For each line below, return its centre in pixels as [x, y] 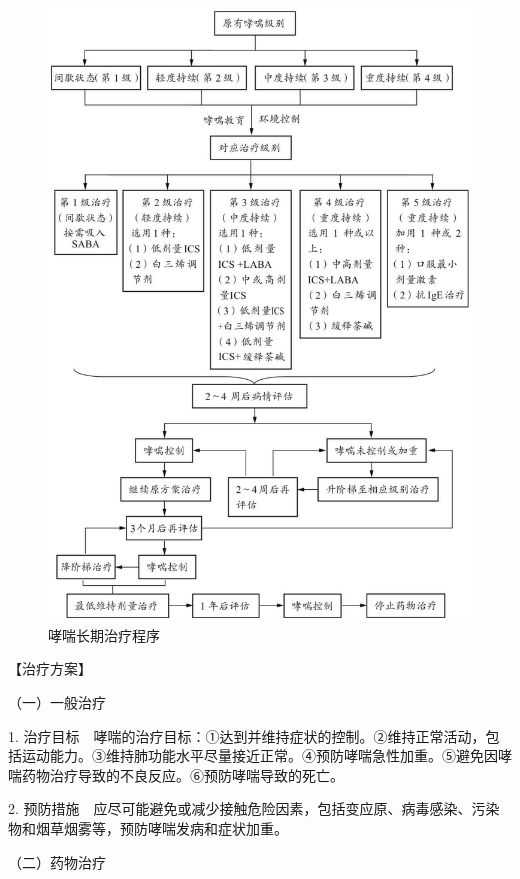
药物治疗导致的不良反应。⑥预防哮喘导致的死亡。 [182, 774]
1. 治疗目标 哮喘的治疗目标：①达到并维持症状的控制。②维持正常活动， [247, 735]
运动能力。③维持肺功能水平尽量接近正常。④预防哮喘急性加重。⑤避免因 [259, 755]
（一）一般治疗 [57, 702]
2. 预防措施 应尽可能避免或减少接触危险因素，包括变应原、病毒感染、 [240, 808]
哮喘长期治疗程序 [104, 634]
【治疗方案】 [50, 668]
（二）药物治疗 [57, 861]
